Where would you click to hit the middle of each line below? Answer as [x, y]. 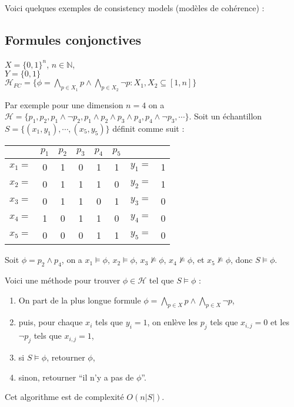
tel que [161, 280]
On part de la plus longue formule [80, 300]
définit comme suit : [148, 128]
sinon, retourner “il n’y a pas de [76, 377]
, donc [242, 260]
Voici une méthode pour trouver [63, 280]
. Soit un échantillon [225, 116]
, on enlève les [173, 322]
